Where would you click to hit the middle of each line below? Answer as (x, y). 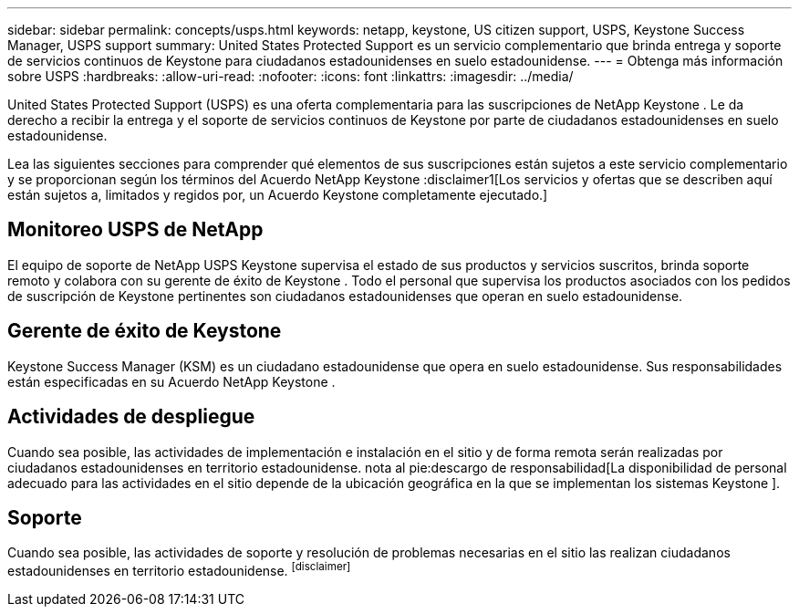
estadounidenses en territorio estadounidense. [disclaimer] (179, 570)
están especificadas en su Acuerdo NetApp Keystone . (171, 381)
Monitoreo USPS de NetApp (135, 230)
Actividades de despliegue (131, 417)
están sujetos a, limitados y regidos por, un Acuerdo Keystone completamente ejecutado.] (278, 195)
